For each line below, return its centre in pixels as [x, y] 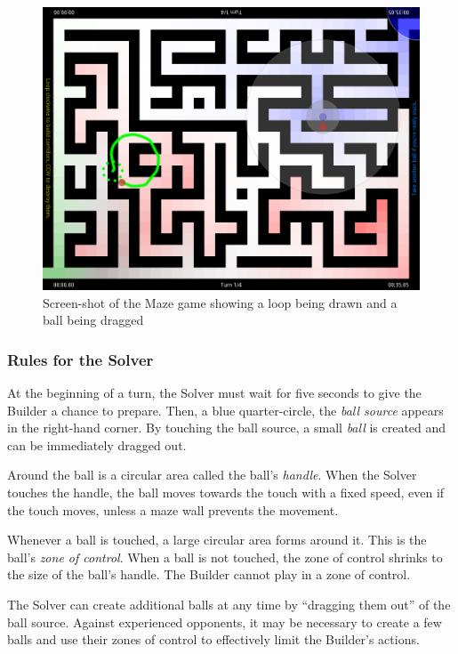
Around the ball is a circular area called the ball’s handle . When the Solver [212, 475]
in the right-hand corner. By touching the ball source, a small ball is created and [227, 428]
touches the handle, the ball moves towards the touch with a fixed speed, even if [226, 492]
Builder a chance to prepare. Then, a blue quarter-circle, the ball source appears [225, 410]
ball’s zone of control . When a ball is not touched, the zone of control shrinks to [225, 557]
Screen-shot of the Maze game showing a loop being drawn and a [220, 302]
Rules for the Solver [80, 359]
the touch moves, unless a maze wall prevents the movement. [173, 509]
